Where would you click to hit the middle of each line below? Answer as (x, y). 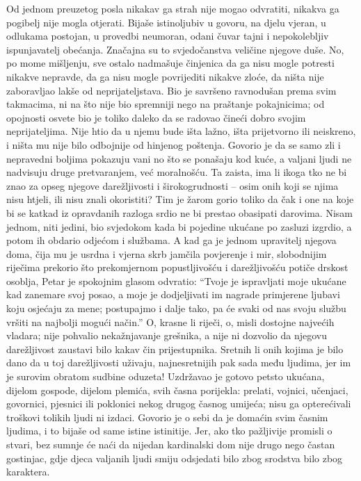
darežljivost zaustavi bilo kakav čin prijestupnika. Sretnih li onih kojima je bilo (175, 349)
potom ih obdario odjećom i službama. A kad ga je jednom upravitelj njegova (171, 240)
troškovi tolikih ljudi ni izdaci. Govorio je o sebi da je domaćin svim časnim (167, 417)
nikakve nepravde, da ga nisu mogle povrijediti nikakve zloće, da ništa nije (165, 76)
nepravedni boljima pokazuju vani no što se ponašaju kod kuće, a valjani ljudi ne (179, 158)
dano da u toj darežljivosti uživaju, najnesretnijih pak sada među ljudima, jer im (179, 362)
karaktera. (28, 472)
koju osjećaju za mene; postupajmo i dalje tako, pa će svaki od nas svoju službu (176, 308)
